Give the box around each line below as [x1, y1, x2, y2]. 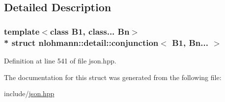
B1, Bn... [172, 36, 208, 48]
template [4, 25, 40, 37]
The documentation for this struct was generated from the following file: [4, 72, 222, 82]
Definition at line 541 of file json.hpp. [4, 55, 116, 65]
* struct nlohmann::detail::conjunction [4, 36, 159, 48]
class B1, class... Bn [50, 25, 130, 37]
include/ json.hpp [4, 88, 55, 99]
